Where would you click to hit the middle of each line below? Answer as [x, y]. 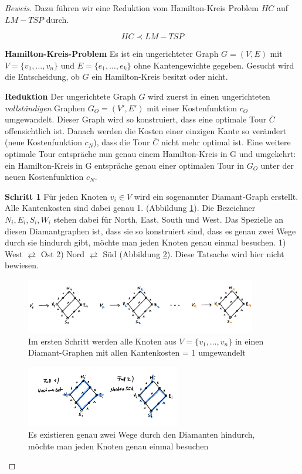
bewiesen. [22, 265]
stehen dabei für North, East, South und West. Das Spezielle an [169, 219]
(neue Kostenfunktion [43, 142]
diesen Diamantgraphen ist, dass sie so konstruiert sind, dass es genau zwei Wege [150, 231]
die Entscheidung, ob [42, 76]
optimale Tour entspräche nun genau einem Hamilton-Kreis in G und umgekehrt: [150, 153]
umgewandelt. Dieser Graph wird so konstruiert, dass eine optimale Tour [136, 119]
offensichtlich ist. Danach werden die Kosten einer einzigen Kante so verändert [146, 130]
